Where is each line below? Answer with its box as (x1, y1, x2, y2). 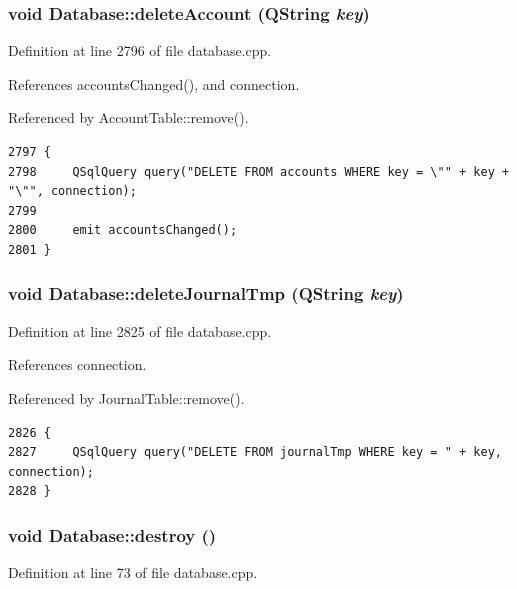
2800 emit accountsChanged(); (8, 223, 238, 238)
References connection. (8, 354, 147, 375)
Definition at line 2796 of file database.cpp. (8, 40, 272, 61)
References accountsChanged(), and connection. (8, 73, 300, 94)
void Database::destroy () (8, 522, 217, 547)
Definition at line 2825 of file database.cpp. (8, 320, 272, 341)
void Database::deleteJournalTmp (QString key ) (8, 281, 404, 306)
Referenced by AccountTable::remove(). (8, 107, 249, 128)
